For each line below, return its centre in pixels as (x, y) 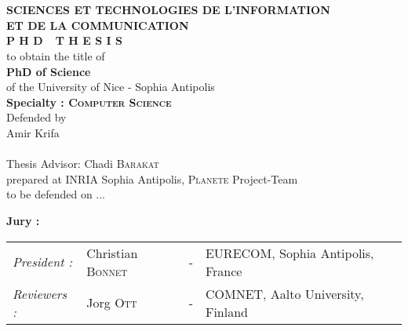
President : (43, 262)
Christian (112, 253)
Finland (227, 311)
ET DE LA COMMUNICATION (98, 25)
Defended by (36, 117)
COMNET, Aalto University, (284, 293)
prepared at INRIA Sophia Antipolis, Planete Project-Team (152, 178)
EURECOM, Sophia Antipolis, (290, 253)
